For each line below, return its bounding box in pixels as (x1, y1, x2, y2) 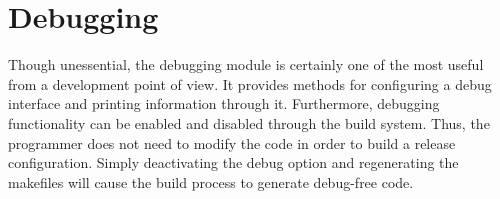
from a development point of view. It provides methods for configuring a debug (8, 73, 492, 94)
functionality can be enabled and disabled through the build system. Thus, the (8, 112, 490, 133)
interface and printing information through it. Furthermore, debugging (8, 93, 440, 114)
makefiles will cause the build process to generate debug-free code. (8, 171, 414, 192)
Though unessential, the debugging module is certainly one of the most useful (8, 54, 484, 75)
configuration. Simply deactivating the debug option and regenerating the (8, 152, 459, 173)
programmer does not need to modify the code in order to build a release (8, 132, 456, 153)
